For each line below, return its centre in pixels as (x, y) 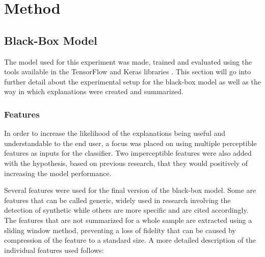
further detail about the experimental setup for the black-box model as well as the (132, 81)
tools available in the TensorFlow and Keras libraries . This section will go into (128, 72)
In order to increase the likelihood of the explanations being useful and (115, 133)
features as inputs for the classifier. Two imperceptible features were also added (128, 153)
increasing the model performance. (58, 173)
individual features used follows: (54, 250)
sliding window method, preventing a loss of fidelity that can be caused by (120, 230)
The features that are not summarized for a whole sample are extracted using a (128, 220)
